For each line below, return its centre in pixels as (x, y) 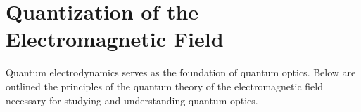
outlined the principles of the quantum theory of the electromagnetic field (164, 86)
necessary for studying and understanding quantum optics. (132, 100)
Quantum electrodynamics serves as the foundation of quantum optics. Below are (181, 72)
